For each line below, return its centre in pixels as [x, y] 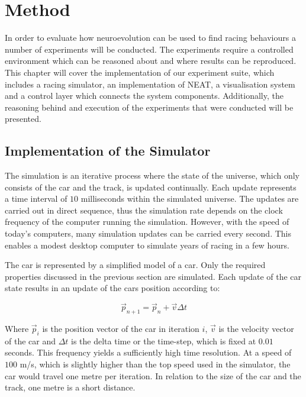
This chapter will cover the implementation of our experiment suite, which [140, 72]
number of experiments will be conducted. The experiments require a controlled [149, 49]
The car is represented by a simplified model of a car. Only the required [135, 265]
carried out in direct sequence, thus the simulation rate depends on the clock [144, 210]
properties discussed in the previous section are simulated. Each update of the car [153, 276]
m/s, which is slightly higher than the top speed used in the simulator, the [155, 364]
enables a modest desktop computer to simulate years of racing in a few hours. [147, 245]
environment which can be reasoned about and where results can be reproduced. [151, 61]
